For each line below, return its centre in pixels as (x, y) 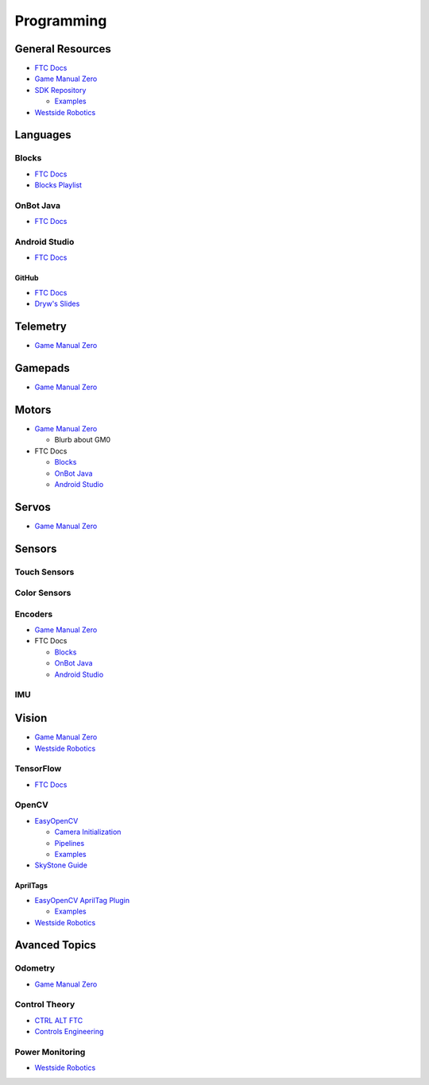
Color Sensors (43, 593)
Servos (33, 507)
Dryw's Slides (57, 304)
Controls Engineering (69, 1032)
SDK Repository (60, 90)
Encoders (34, 614)
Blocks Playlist (58, 185)
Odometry (35, 968)
